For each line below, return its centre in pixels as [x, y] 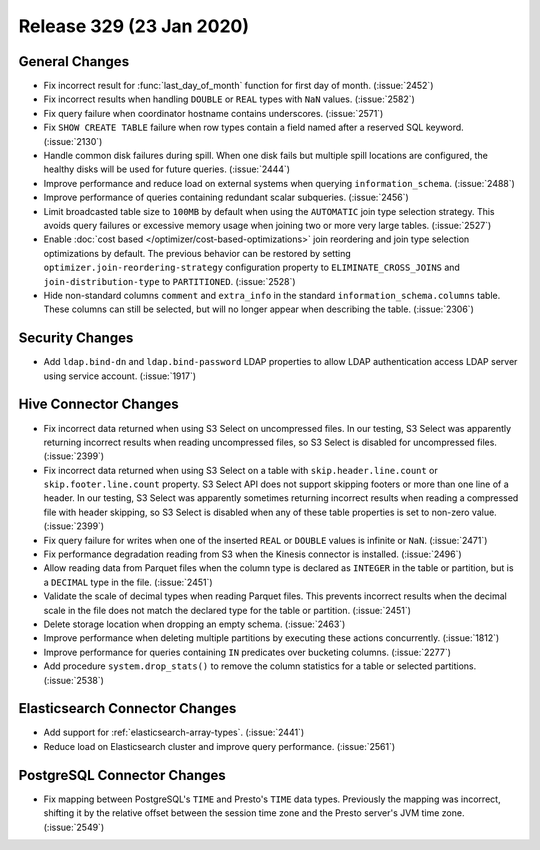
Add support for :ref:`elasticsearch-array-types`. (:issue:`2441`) [174, 732]
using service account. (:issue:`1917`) [120, 376]
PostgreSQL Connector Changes [122, 775]
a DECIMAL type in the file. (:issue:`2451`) [128, 582]
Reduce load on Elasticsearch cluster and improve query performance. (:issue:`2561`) [219, 746]
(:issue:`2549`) [74, 827]
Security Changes [76, 338]
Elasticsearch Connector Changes [127, 708]
